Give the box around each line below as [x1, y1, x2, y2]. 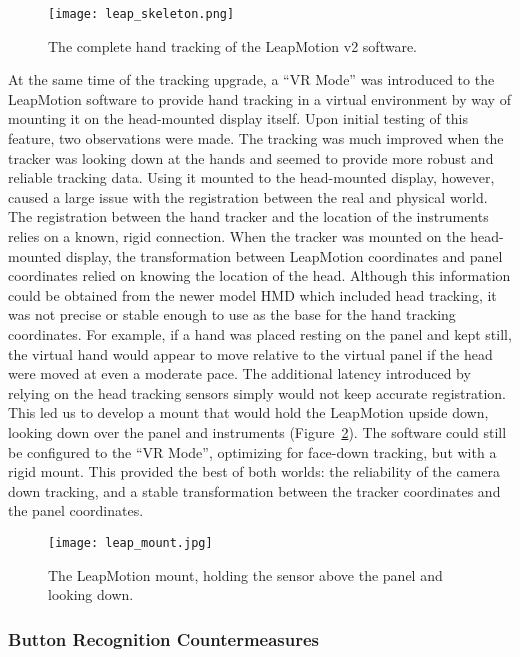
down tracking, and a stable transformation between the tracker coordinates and [8, 480, 501, 501]
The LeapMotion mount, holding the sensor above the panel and [48, 564, 443, 585]
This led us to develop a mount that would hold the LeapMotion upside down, [8, 402, 489, 423]
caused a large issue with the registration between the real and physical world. [8, 186, 488, 207]
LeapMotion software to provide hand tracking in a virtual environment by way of [8, 88, 511, 109]
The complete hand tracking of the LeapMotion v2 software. [48, 35, 418, 56]
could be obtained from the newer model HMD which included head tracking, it [8, 284, 497, 305]
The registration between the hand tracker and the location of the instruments [8, 206, 489, 227]
